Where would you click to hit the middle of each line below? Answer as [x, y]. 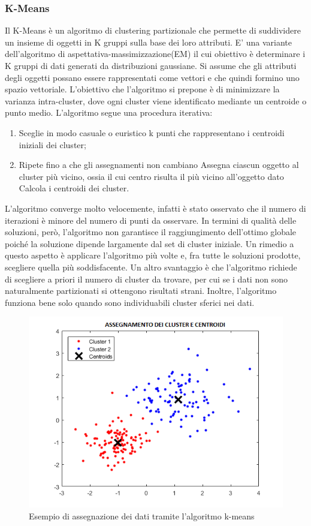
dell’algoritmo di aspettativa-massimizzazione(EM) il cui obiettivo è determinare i [155, 54]
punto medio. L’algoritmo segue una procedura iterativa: [109, 112]
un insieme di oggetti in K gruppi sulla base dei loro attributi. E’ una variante [148, 42]
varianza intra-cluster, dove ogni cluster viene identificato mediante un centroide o [156, 100]
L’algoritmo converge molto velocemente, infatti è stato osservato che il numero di [155, 208]
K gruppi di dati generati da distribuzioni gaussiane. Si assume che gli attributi [151, 65]
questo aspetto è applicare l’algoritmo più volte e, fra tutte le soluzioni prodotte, [153, 255]
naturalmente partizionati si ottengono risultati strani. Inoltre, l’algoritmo [141, 291]
